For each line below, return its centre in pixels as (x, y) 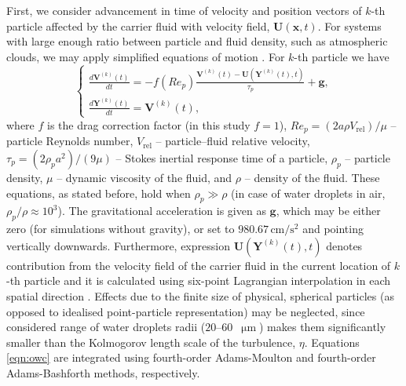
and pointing (333, 229)
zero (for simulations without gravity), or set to (121, 229)
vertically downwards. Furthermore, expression (118, 245)
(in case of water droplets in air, (308, 193)
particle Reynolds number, (70, 141)
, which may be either (328, 211)
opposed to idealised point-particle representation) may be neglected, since (186, 311)
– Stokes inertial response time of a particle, (222, 158)
